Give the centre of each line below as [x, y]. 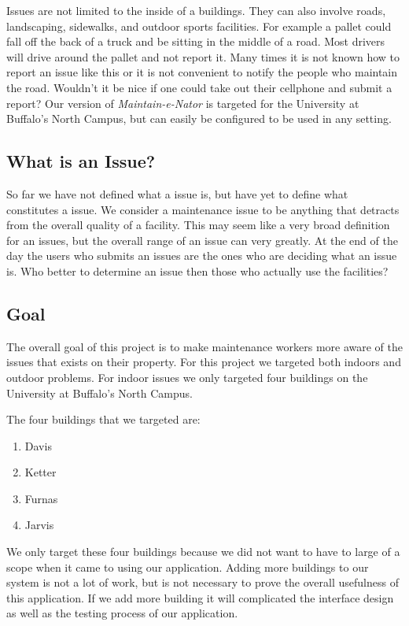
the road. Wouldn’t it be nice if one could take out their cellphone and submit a [199, 87]
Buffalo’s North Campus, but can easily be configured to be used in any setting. [199, 119]
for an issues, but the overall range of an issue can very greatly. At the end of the [202, 240]
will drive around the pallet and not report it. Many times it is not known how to [203, 56]
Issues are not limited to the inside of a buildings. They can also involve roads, [196, 10]
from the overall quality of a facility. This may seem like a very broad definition [198, 225]
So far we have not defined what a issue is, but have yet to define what [177, 193]
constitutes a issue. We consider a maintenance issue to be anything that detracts [203, 209]
